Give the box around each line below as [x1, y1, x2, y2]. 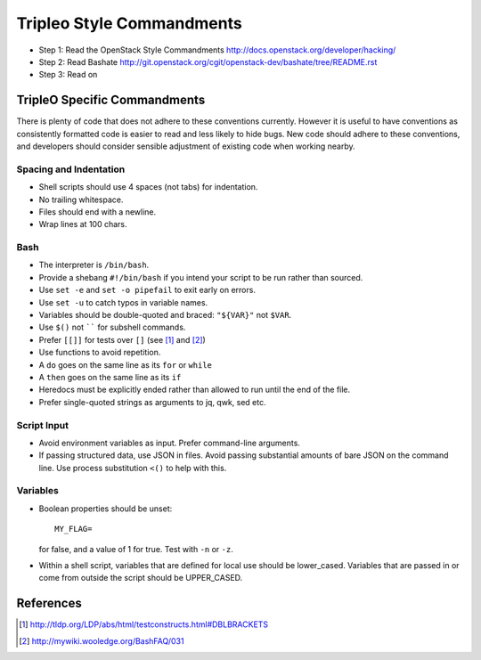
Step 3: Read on [38, 69, 98, 80]
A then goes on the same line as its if [38, 371, 182, 382]
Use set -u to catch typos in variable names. [38, 297, 208, 307]
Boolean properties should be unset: [38, 503, 173, 514]
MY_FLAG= [54, 524, 93, 534]
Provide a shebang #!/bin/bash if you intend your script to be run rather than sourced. [38, 272, 363, 282]
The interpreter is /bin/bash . [38, 259, 150, 271]
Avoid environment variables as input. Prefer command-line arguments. [38, 437, 300, 448]
